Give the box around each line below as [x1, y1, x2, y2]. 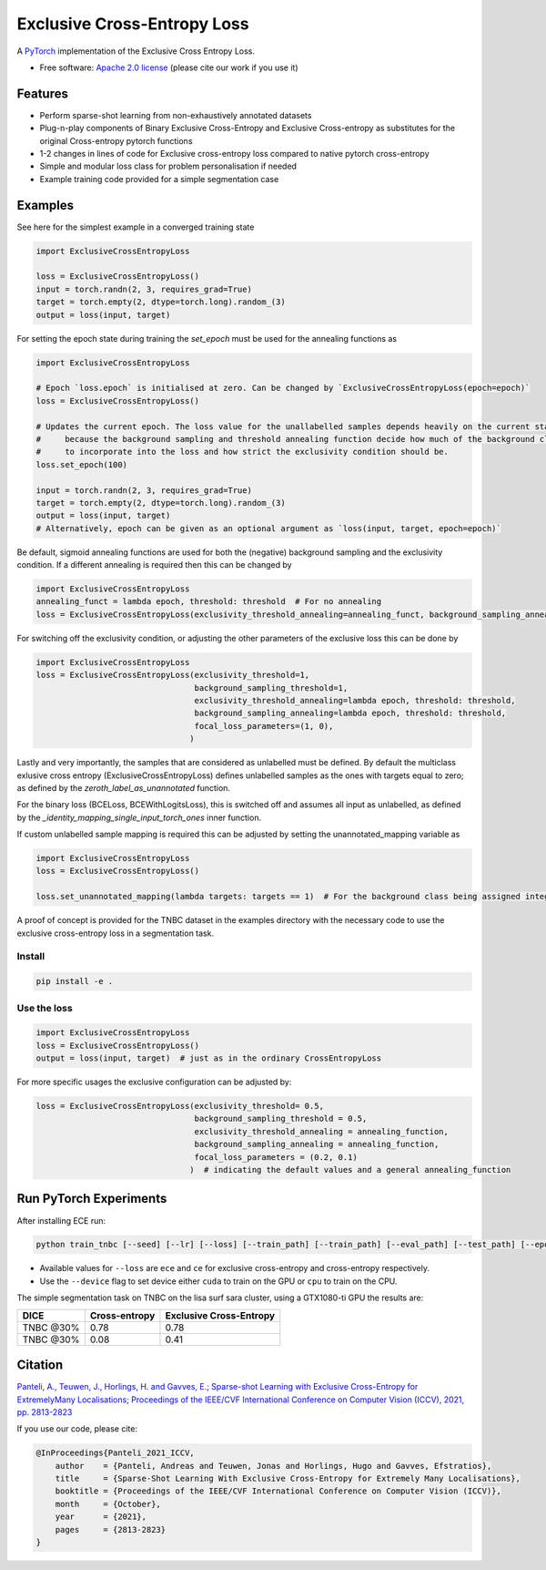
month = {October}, [55, 1499, 161, 1509]
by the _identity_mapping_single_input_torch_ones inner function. [16, 812, 262, 823]
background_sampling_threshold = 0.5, [194, 1113, 368, 1124]
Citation [16, 1358, 64, 1373]
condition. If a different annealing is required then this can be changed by [16, 559, 292, 570]
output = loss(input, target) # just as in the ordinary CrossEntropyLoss [35, 1053, 382, 1063]
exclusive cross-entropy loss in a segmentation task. [16, 928, 214, 939]
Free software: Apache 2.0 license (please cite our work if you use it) [39, 62, 299, 73]
